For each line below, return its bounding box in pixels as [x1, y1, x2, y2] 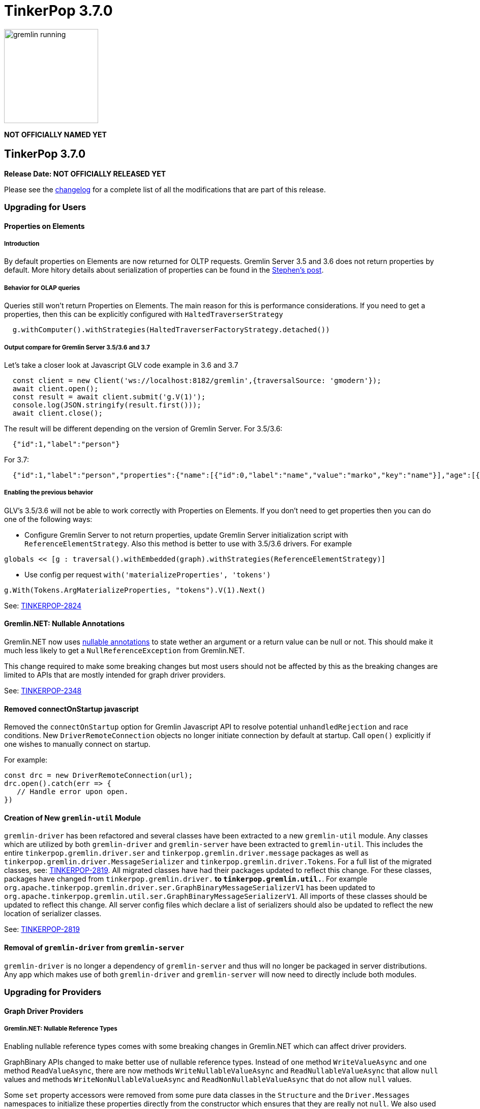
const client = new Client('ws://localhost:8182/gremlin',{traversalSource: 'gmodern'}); [12, 376, 381, 385]
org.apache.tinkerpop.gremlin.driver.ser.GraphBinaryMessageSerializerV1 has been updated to [4, 883, 375, 892]
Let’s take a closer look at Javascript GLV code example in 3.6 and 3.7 [4, 360, 238, 369]
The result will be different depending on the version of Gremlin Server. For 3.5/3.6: [4, 424, 283, 433]
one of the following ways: [4, 514, 93, 523]
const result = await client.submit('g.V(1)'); [12, 392, 206, 401]
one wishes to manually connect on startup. [4, 740, 151, 749]
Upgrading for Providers [4, 986, 102, 997]
